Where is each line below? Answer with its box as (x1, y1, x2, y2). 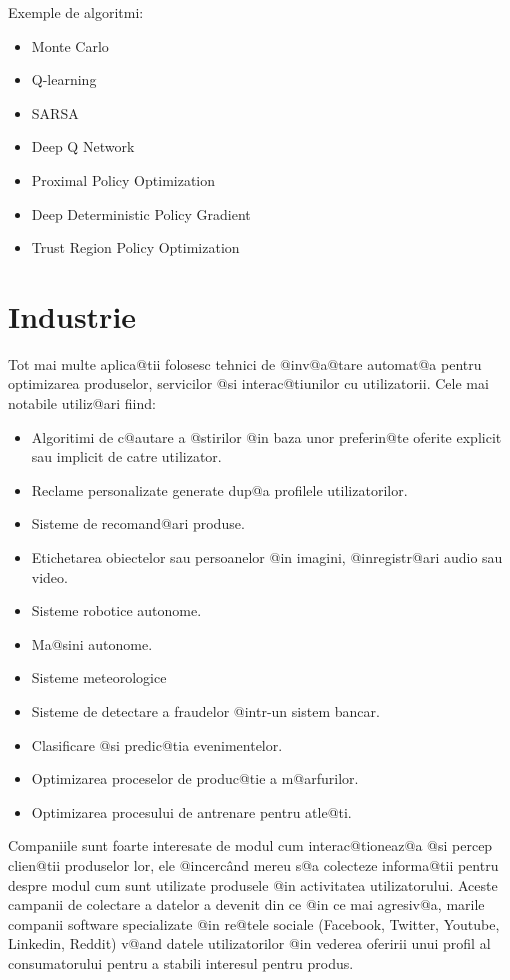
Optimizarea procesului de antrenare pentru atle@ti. (31, 801, 352, 822)
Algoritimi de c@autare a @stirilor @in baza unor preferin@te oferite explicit (31, 426, 502, 447)
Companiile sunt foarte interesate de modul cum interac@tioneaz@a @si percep (8, 835, 493, 856)
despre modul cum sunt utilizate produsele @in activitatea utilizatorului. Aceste (8, 874, 498, 895)
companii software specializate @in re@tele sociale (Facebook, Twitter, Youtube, (8, 913, 500, 934)
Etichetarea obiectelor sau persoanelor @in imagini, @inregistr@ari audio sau (31, 547, 503, 568)
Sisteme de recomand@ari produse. (31, 513, 245, 534)
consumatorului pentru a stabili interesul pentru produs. (8, 952, 354, 973)
